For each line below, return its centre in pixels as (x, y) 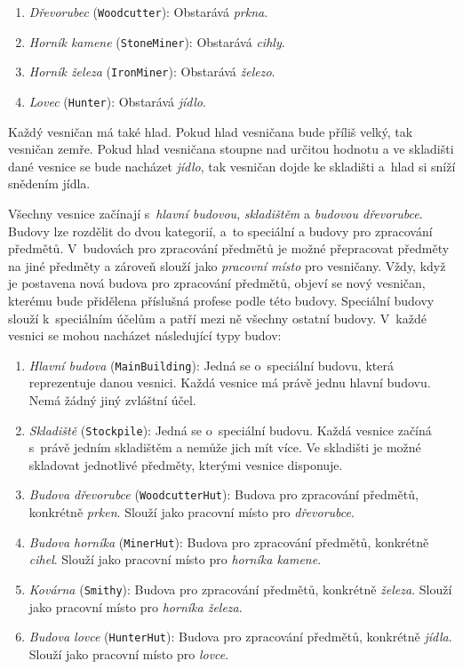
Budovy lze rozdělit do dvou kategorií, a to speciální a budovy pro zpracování (220, 231)
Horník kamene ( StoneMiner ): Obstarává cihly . (157, 41)
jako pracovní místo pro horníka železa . (136, 606)
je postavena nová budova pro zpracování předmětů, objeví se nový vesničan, (217, 283)
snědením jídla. (49, 183)
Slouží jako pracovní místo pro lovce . (129, 653)
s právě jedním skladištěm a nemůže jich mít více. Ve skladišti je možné (225, 447)
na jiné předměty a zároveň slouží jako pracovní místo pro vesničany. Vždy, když (227, 265)
